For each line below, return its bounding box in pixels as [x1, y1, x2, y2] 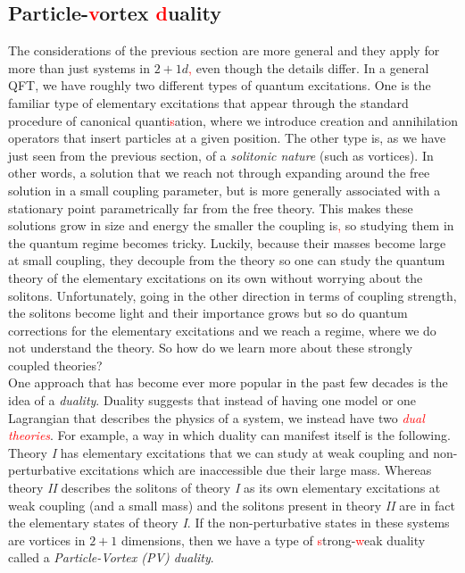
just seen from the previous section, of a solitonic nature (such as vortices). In [8, 145, 434, 164]
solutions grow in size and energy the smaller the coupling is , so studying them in [8, 216, 454, 235]
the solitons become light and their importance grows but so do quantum [8, 303, 408, 322]
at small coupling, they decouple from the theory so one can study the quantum [8, 251, 445, 270]
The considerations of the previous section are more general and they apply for [8, 41, 440, 60]
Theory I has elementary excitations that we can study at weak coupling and [8, 443, 429, 461]
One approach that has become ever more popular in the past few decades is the [8, 373, 448, 392]
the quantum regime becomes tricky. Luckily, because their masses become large [8, 233, 446, 252]
